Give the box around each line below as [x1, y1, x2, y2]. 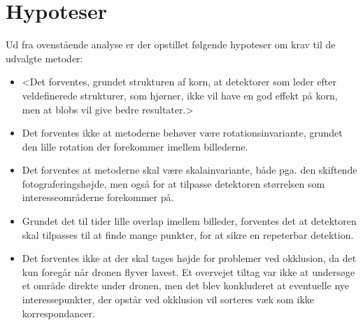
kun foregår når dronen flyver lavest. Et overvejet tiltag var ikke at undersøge [22, 264, 355, 279]
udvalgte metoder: [6, 50, 83, 65]
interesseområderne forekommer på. [22, 190, 174, 205]
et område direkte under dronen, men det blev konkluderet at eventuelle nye [22, 278, 350, 293]
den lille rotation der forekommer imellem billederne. [22, 139, 248, 153]
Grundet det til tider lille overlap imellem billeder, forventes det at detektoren [22, 214, 357, 228]
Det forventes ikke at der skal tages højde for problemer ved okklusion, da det [22, 251, 357, 265]
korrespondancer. [22, 305, 95, 320]
